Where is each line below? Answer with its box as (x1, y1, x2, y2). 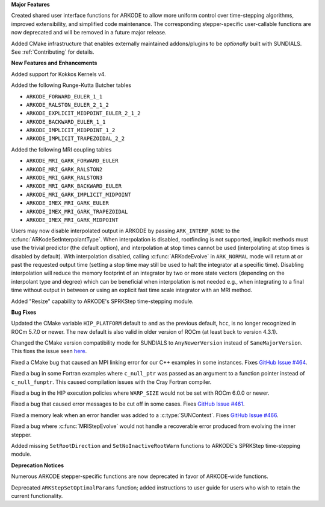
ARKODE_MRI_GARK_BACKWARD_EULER (26, 183, 122, 190)
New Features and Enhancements (11, 59, 97, 66)
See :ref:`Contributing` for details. (11, 48, 94, 56)
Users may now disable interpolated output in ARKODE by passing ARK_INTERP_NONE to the (11, 227, 240, 235)
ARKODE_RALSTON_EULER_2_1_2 (26, 101, 110, 108)
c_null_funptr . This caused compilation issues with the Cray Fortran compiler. (11, 378, 212, 386)
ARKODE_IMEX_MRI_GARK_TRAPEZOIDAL (26, 208, 128, 215)
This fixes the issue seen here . (11, 348, 87, 355)
